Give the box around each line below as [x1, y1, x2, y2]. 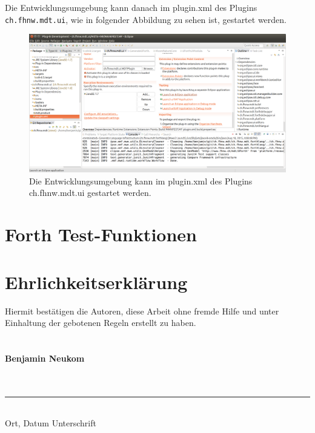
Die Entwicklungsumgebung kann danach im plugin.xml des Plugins [5, 1, 257, 13]
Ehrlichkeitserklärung [5, 269, 188, 294]
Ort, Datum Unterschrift [5, 417, 96, 429]
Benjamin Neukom [5, 351, 85, 364]
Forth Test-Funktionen [5, 222, 197, 247]
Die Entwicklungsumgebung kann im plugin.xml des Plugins [29, 174, 253, 187]
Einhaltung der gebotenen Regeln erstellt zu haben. [5, 316, 196, 329]
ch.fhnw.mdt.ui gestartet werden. [29, 186, 151, 199]
